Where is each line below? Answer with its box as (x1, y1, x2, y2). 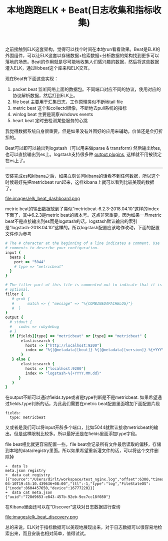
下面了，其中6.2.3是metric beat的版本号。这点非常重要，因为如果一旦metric (5, 212, 161, 218)
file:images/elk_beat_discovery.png (5, 514, 78, 520)
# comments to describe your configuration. (5, 246, 99, 251)
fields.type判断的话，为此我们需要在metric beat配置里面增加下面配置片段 (9, 401, 160, 407)
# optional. (5, 287, 30, 292)
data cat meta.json (11, 490, 52, 495)
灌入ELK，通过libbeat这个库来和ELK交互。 (5, 65, 92, 71)
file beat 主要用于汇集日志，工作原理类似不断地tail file (12, 99, 123, 105)
